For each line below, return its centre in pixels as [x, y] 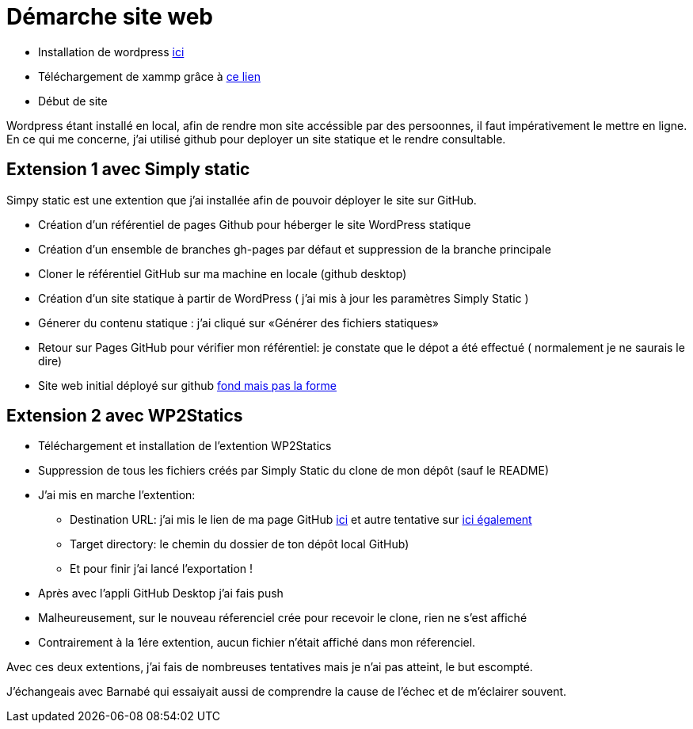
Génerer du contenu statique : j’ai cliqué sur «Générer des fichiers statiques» [238, 323]
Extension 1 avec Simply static [128, 170]
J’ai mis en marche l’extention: [117, 495]
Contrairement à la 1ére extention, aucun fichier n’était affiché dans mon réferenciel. [257, 643]
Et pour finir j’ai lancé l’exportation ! [162, 569]
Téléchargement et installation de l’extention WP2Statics [185, 446]
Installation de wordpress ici [111, 52]
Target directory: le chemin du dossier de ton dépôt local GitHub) [240, 544]
